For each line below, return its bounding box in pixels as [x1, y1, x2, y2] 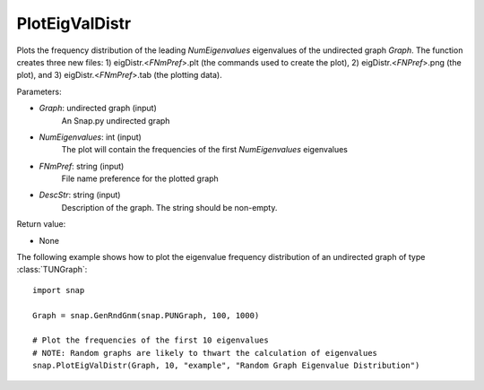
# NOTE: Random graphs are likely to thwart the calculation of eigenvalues [32, 348, 378, 358]
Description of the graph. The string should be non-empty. [61, 202, 278, 212]
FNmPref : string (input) [39, 160, 125, 171]
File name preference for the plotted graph [61, 173, 219, 184]
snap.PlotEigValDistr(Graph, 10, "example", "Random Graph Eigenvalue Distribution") [32, 360, 420, 371]
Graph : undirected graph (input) [39, 103, 157, 114]
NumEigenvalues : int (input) [39, 131, 143, 143]
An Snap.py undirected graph [61, 115, 170, 126]
